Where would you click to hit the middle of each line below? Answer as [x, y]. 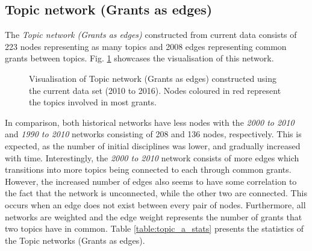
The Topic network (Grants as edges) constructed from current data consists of [151, 35]
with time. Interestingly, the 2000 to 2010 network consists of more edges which [152, 157]
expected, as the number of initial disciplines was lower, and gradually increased [153, 145]
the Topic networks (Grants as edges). [75, 240]
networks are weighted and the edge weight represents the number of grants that [154, 216]
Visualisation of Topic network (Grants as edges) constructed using [153, 78]
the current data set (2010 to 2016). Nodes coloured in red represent [155, 90]
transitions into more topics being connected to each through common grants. [148, 169]
